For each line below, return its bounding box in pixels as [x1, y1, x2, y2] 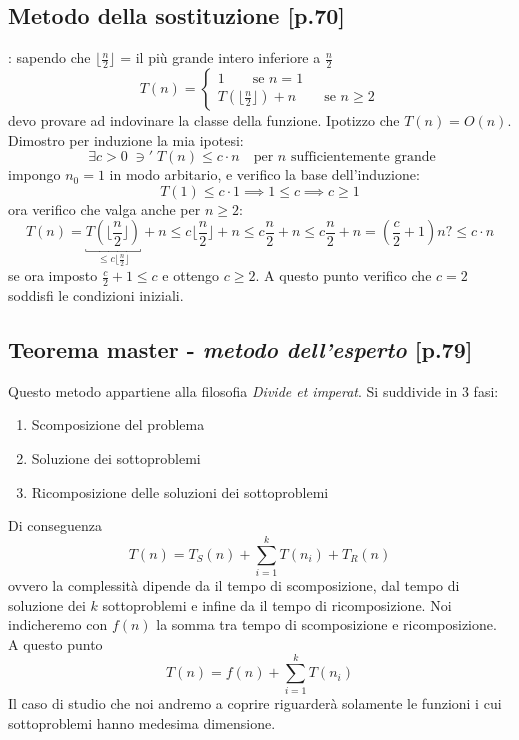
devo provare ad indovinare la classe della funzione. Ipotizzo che [8, 110, 400, 131]
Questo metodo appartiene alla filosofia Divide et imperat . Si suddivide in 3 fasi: [8, 380, 499, 401]
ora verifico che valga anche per [8, 198, 201, 219]
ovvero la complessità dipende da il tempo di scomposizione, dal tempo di [8, 574, 460, 595]
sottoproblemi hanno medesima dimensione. [8, 713, 276, 734]
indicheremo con [8, 614, 108, 635]
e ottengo [162, 265, 220, 286]
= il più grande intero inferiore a [120, 47, 321, 68]
